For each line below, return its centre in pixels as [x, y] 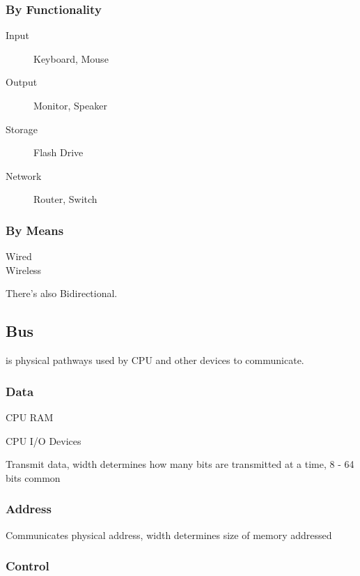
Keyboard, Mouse [71, 58]
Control [28, 566]
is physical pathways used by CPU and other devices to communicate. [155, 360]
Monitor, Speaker [70, 105]
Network [24, 175]
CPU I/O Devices [44, 440]
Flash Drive [58, 152]
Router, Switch [65, 199]
